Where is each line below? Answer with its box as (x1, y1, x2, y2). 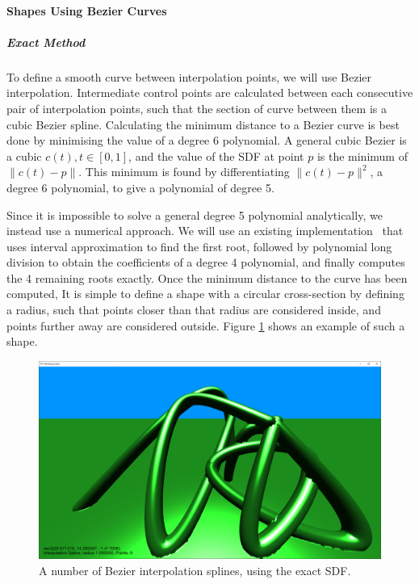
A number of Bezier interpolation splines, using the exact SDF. (39, 561, 351, 578)
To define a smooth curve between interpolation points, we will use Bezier (6, 68, 372, 85)
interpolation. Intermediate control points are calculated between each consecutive (6, 84, 413, 101)
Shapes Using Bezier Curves (6, 2, 167, 19)
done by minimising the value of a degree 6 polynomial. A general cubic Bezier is (6, 132, 407, 149)
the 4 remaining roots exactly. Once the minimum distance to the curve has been (6, 269, 408, 286)
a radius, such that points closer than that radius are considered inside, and (6, 301, 381, 318)
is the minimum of (316, 147, 408, 164)
